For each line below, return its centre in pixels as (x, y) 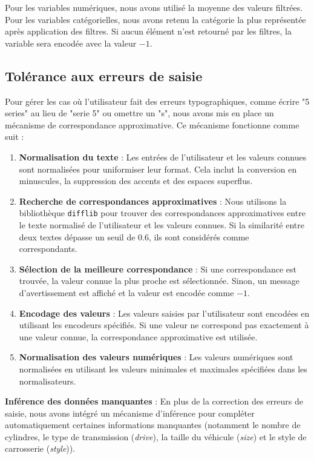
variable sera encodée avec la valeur (71, 43)
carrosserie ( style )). (40, 448)
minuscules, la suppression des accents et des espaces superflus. (136, 181)
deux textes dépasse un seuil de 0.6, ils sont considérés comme (134, 236)
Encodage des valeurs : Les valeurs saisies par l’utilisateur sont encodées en (164, 313)
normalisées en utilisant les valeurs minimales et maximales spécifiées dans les (163, 368)
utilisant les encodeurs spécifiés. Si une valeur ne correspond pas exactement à (164, 325)
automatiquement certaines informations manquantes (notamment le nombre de (153, 425)
